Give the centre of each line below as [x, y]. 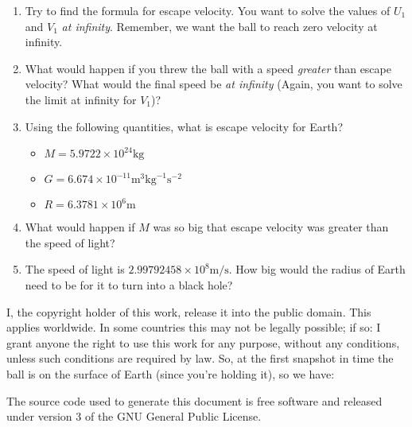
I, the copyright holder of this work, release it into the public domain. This [189, 311]
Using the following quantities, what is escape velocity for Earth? [184, 126]
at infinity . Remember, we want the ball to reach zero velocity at [220, 26]
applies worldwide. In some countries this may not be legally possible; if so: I [194, 327]
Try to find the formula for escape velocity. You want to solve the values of [208, 10]
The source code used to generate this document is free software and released [194, 400]
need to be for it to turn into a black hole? [129, 284]
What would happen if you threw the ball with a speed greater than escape [208, 68]
